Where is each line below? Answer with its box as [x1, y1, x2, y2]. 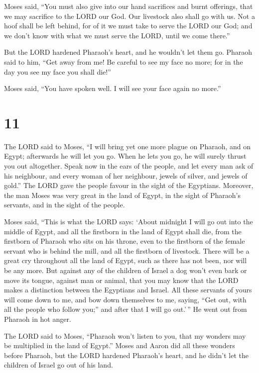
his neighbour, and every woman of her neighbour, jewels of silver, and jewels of [4, 170, 248, 181]
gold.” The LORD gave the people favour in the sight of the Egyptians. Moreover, [4, 180, 254, 190]
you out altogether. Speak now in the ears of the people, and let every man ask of [4, 161, 254, 171]
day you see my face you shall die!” [4, 66, 111, 77]
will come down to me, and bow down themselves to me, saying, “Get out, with [4, 294, 247, 304]
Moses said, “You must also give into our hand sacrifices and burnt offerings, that [4, 1, 253, 11]
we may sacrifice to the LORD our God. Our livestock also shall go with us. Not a [4, 10, 255, 21]
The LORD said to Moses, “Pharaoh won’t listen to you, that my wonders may [4, 330, 246, 341]
